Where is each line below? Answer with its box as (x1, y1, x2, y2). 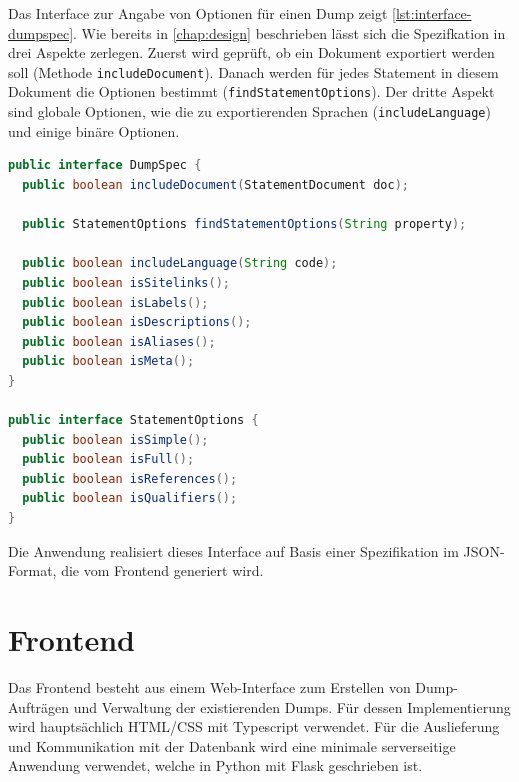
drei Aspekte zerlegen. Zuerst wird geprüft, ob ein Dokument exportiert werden (8, 42, 495, 63)
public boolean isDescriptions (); (22, 315, 252, 330)
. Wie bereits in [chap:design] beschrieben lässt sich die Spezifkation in (73, 22, 506, 43)
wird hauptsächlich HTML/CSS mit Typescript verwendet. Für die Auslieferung (8, 716, 500, 737)
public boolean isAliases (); (22, 334, 216, 349)
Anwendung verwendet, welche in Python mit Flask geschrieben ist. (8, 755, 423, 776)
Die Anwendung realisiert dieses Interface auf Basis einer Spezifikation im (8, 540, 459, 561)
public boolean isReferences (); (22, 471, 238, 486)
